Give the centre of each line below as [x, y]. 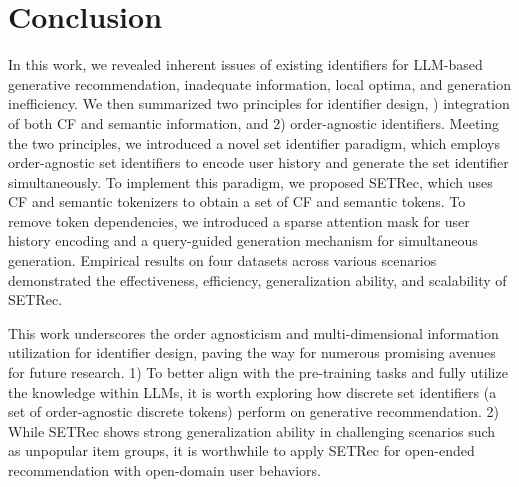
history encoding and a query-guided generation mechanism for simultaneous [243, 240]
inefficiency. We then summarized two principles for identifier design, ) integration [259, 103]
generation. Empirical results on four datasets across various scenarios [222, 260]
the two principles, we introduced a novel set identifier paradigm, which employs [254, 142]
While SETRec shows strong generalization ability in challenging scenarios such [252, 430]
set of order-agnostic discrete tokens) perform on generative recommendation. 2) [253, 411]
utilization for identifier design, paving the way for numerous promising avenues [252, 352]
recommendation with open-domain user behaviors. [164, 470]
